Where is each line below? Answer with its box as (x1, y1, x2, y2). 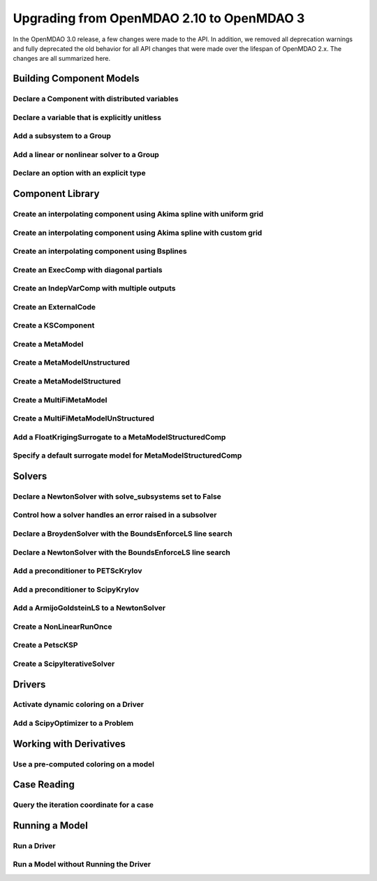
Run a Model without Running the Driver (13, 859, 151, 869)
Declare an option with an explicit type (13, 168, 146, 178)
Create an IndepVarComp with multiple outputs (13, 284, 176, 293)
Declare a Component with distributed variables (13, 94, 179, 104)
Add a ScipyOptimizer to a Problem (13, 718, 134, 728)
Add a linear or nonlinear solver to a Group (13, 150, 160, 159)
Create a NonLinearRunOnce (13, 622, 112, 632)
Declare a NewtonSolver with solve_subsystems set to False (13, 491, 221, 501)
